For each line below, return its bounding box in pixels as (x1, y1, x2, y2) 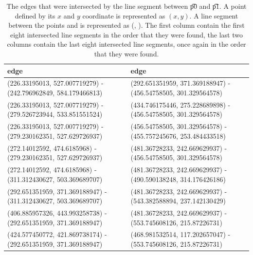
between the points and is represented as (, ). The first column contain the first (8, 20, 245, 30)
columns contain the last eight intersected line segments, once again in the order (7, 39, 246, 49)
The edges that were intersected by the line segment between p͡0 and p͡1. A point (6, 1, 247, 11)
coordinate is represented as (82, 10, 165, 20)
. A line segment (189, 10, 238, 20)
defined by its (15, 10, 55, 20)
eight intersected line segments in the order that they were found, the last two (10, 29, 243, 39)
